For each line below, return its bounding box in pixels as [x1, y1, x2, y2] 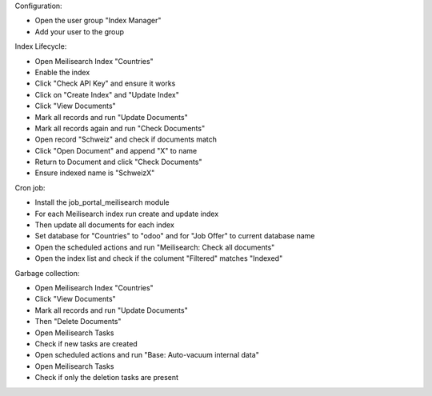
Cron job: [14, 182, 46, 192]
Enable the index [34, 67, 90, 77]
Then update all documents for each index [34, 220, 175, 230]
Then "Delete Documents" [34, 317, 122, 326]
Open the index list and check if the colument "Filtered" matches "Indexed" [34, 254, 283, 263]
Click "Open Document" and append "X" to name [34, 146, 198, 155]
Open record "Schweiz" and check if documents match [34, 134, 218, 144]
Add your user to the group [34, 26, 124, 36]
